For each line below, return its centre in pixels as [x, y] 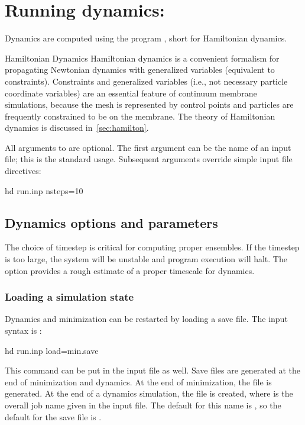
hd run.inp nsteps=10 [44, 190]
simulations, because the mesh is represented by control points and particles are [149, 104]
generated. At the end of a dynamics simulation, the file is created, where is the [149, 393]
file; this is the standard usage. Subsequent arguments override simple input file [149, 159]
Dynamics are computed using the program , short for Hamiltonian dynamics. [146, 38]
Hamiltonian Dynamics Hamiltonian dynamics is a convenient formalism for [142, 58]
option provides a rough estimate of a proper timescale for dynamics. [130, 270]
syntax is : [23, 331]
